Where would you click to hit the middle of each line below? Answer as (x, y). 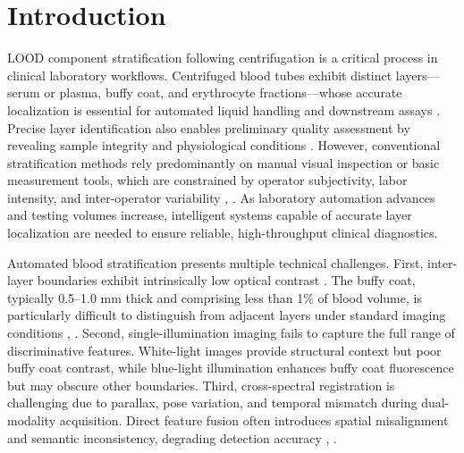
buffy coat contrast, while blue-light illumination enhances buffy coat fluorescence (231, 368)
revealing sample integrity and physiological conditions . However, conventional (224, 145)
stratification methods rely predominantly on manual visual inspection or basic (224, 162)
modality (32, 420)
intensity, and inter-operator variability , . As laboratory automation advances (221, 197)
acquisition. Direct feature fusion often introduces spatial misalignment (254, 420)
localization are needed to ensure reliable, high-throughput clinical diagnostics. (223, 233)
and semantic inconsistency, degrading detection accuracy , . (172, 437)
